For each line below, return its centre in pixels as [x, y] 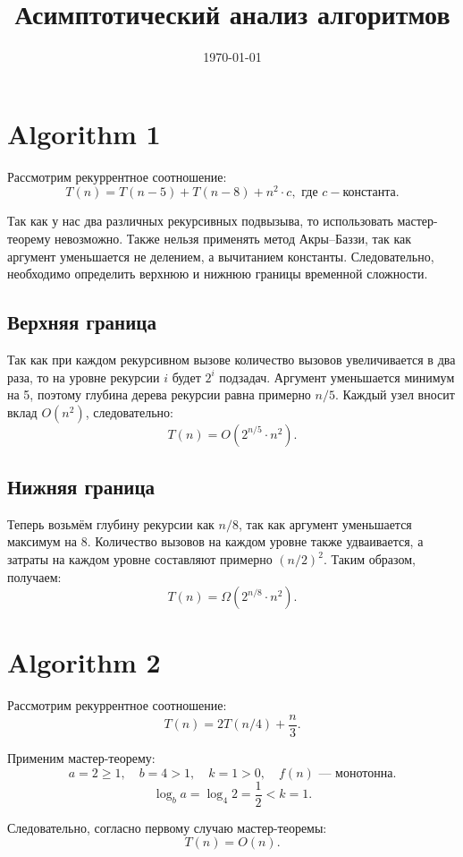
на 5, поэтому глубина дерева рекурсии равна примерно [159, 394]
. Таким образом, [369, 559]
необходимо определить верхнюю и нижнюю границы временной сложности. [218, 274]
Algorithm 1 [84, 133]
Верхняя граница [82, 322]
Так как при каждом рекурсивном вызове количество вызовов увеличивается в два [231, 359]
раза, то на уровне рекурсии [84, 377]
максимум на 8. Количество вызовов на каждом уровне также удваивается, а [215, 541]
